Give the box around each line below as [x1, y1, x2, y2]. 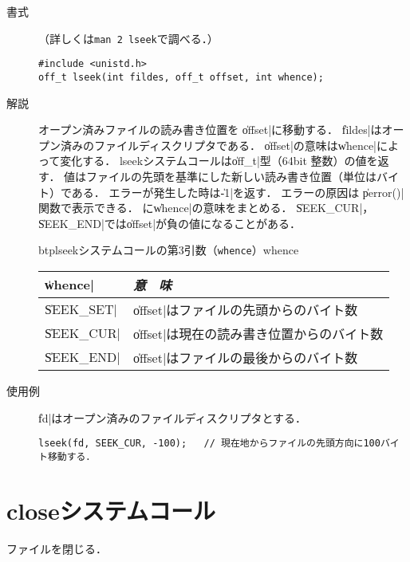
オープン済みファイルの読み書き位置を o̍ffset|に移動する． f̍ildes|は [38, 121, 382, 138]
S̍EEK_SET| [45, 300, 117, 319]
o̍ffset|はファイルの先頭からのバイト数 [132, 300, 358, 319]
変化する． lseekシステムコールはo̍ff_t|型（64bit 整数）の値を [60, 152, 378, 169]
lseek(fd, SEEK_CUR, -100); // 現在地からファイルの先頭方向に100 [38, 438, 380, 450]
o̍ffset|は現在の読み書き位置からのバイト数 [132, 324, 384, 343]
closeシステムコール [6, 493, 215, 526]
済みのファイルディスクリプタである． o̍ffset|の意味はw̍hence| [60, 136, 376, 153]
